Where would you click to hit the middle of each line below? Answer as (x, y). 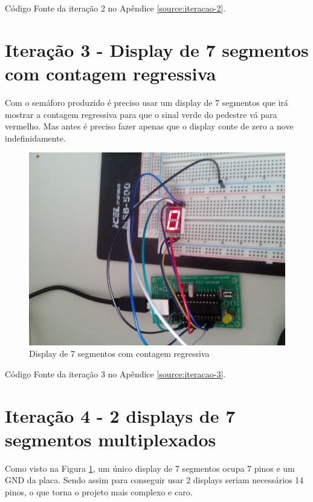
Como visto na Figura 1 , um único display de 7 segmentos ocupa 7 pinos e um (150, 468)
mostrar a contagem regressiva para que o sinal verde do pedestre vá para (141, 114)
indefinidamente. (35, 138)
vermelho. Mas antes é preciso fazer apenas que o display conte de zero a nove (149, 126)
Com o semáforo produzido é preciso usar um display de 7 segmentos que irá (147, 102)
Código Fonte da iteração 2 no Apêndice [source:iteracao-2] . (115, 8)
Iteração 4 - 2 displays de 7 (120, 415)
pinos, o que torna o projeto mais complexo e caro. (99, 491)
